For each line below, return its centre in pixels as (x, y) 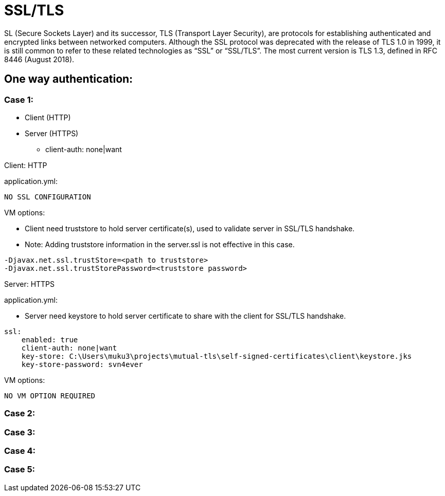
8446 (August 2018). (39, 59)
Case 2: (20, 414)
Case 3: (20, 432)
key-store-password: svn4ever (82, 364)
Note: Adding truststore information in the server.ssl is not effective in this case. (160, 244)
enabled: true (50, 339)
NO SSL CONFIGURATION (48, 197)
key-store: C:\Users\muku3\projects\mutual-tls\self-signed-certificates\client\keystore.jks (217, 356)
